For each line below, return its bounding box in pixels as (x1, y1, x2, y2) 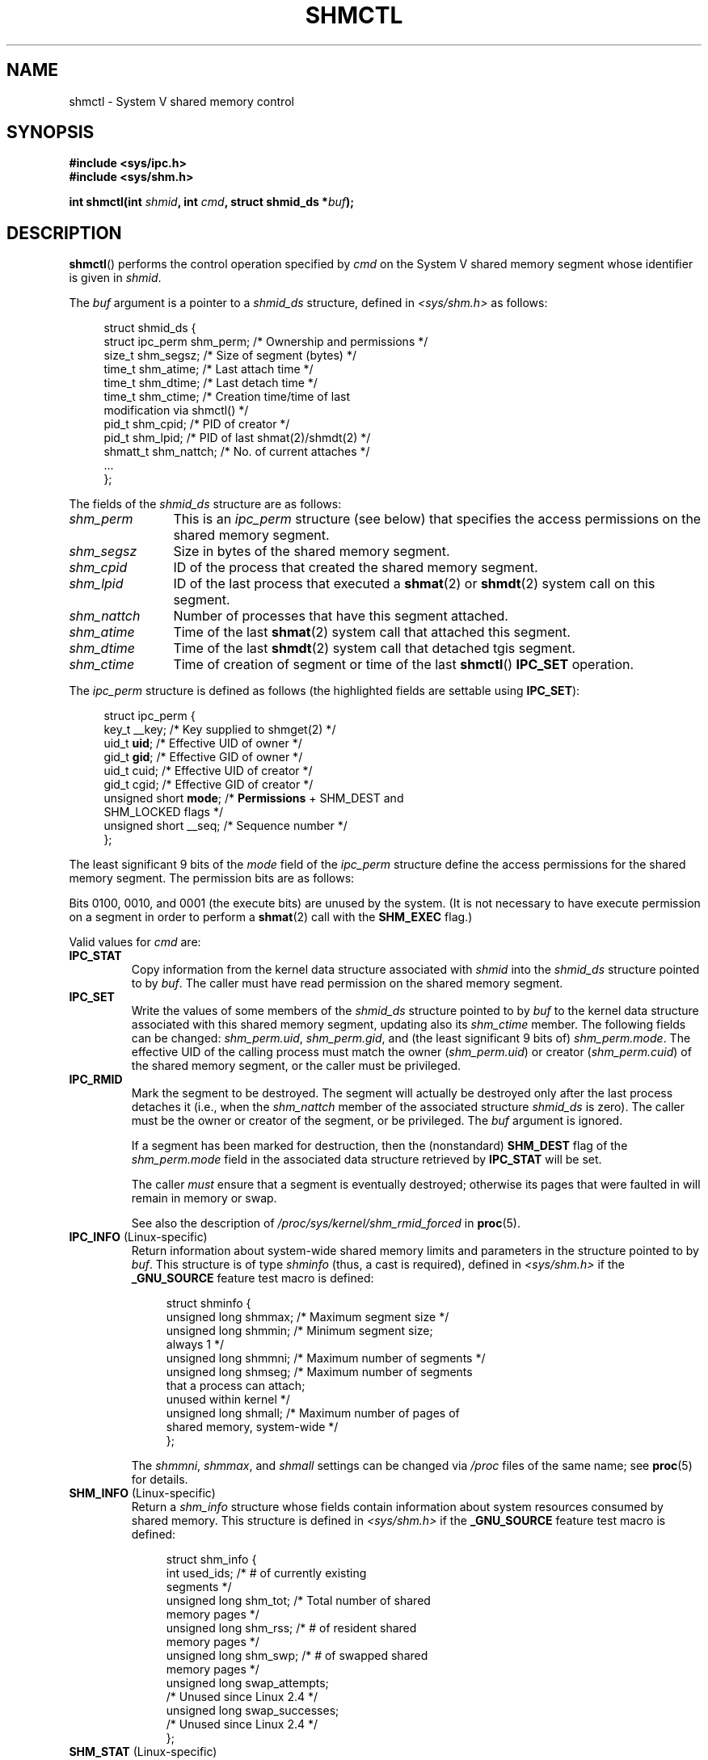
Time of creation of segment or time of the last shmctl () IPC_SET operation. (173, 656, 634, 673)
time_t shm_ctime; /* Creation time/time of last (103, 389, 351, 404)
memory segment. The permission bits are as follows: (69, 871, 355, 886)
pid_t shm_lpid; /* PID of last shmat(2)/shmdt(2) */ (103, 431, 371, 445)
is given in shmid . (69, 271, 162, 285)
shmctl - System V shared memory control (69, 94, 294, 108)
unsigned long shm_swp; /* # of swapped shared (166, 1648, 428, 1663)
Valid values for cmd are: (69, 935, 201, 949)
